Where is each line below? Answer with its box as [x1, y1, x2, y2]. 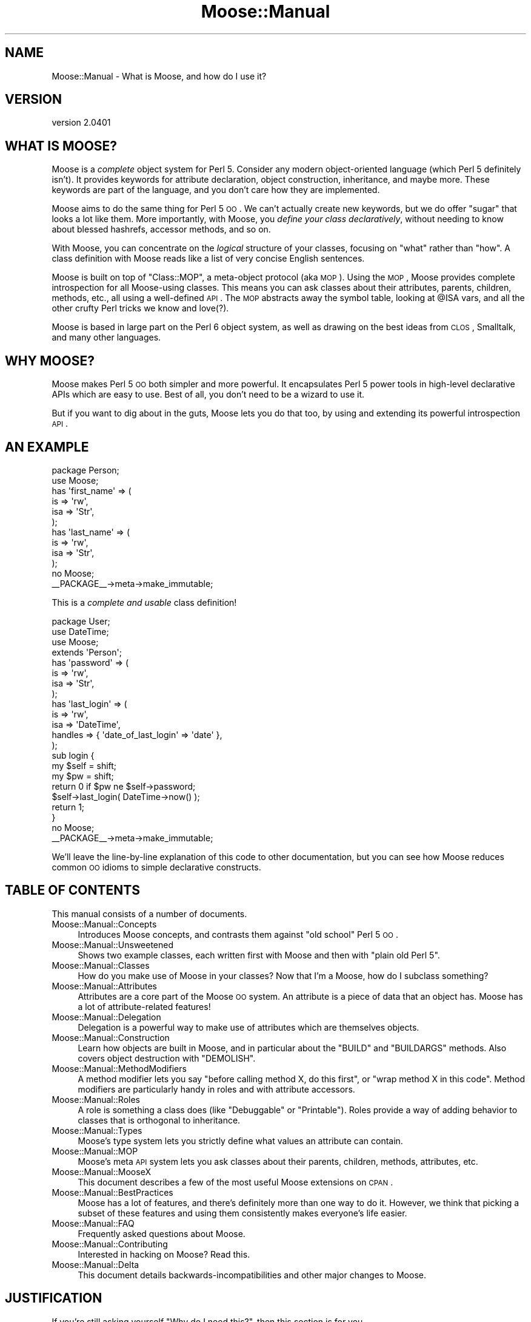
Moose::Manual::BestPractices [52, 1187, 173, 1198]
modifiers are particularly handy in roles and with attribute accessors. [78, 1083, 355, 1094]
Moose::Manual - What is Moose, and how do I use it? [52, 70, 267, 81]
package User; [52, 615, 110, 626]
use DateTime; [52, 626, 109, 637]
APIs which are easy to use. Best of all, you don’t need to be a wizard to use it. [52, 389, 365, 400]
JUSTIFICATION [5, 1290, 102, 1306]
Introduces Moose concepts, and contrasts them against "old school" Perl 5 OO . [78, 929, 398, 940]
